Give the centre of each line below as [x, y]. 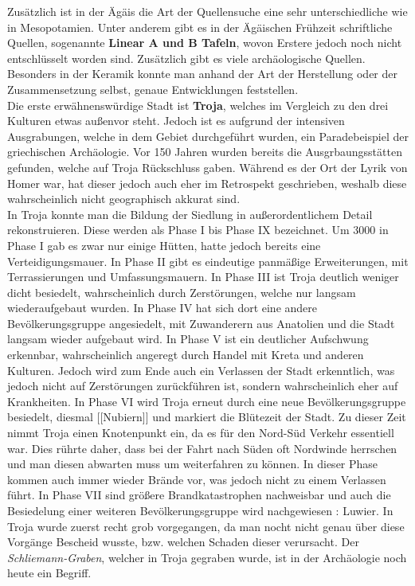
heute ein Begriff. [49, 573]
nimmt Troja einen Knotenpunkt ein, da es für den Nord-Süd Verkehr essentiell [201, 433]
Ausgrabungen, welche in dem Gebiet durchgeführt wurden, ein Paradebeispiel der [208, 136]
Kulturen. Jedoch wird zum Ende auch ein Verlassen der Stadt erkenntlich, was [201, 370]
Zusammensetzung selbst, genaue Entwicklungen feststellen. [153, 89]
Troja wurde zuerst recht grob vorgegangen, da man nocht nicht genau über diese [206, 526]
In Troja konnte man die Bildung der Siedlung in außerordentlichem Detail [190, 214]
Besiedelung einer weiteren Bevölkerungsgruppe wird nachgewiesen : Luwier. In [200, 510]
